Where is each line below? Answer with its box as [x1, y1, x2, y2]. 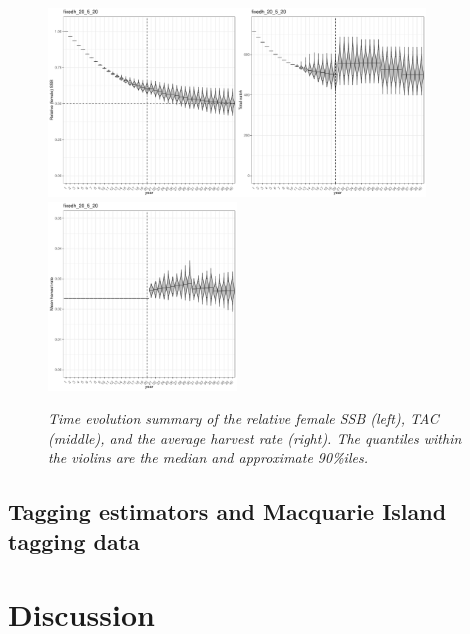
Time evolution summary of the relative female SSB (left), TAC [48, 408, 439, 429]
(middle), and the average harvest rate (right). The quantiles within [48, 427, 462, 448]
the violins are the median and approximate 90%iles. [48, 447, 368, 468]
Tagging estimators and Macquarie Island [8, 496, 447, 527]
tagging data [8, 525, 140, 556]
